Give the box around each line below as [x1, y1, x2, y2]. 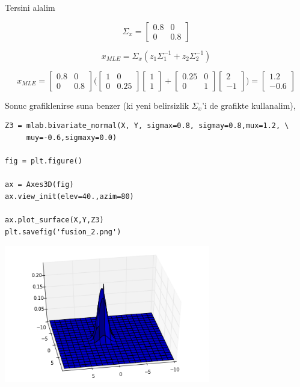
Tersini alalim [5, 1, 55, 13]
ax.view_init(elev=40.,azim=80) [5, 192, 134, 201]
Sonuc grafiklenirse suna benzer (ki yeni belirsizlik [5, 99, 189, 111]
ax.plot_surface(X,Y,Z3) [5, 215, 104, 224]
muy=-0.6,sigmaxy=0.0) [26, 133, 117, 142]
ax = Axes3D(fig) [5, 180, 74, 189]
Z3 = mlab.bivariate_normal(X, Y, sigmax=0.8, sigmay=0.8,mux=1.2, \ [5, 121, 289, 130]
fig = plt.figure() [5, 156, 82, 165]
